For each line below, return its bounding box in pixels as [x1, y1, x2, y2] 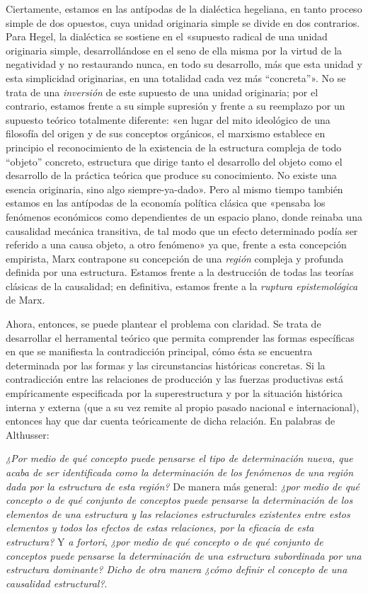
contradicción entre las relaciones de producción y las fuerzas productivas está [6, 372, 344, 386]
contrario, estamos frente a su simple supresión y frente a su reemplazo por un [6, 98, 345, 113]
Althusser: [6, 427, 50, 442]
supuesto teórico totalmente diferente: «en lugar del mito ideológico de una [6, 112, 330, 127]
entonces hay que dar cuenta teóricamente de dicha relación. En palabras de [6, 413, 335, 428]
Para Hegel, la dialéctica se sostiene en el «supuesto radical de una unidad [6, 29, 328, 44]
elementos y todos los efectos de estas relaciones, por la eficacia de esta [6, 520, 314, 535]
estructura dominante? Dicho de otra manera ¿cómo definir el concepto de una [6, 562, 347, 577]
